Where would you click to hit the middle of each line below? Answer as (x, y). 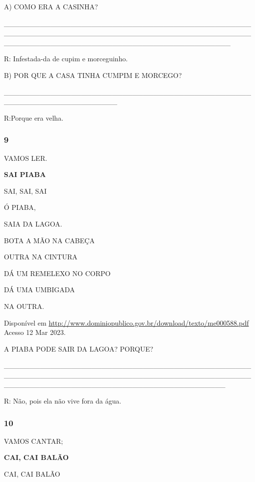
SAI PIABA (25, 174)
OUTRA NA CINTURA (41, 257)
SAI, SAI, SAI (25, 190)
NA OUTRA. (24, 306)
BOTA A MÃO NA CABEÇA (49, 240)
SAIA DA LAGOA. (33, 223)
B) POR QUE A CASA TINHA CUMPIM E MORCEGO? (93, 75)
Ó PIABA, (20, 207)
